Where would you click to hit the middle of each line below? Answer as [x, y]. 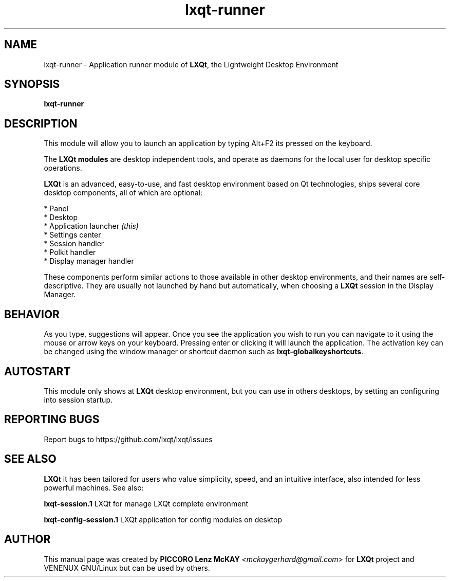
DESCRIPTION [41, 123]
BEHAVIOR [32, 314]
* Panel [56, 209]
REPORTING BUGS [52, 420]
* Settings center [72, 235]
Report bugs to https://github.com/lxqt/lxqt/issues [128, 439]
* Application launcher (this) [91, 226]
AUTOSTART [38, 371]
